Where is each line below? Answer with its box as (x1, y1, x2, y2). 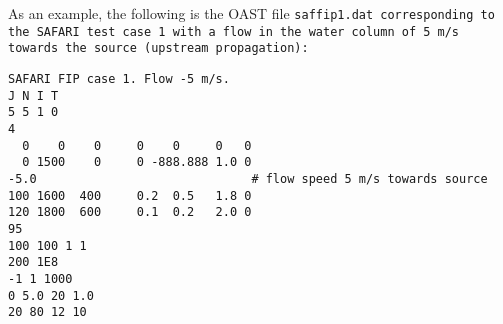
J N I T (8, 88, 59, 103)
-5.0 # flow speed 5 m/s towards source (8, 171, 488, 186)
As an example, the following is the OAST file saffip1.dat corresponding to (8, 3, 495, 23)
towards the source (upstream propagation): (8, 41, 309, 56)
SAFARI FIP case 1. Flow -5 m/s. (8, 71, 230, 86)
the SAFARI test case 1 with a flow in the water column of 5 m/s (8, 24, 460, 39)
